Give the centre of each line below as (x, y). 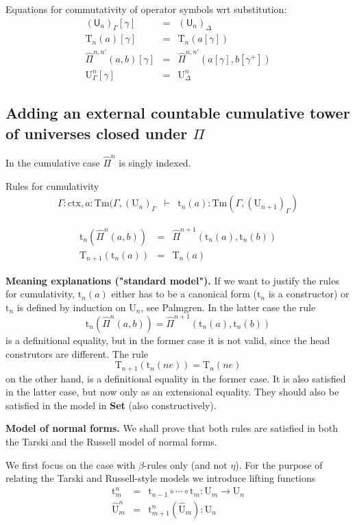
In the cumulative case (53, 163)
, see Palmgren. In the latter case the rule (228, 307)
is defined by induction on (71, 307)
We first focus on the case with (71, 464)
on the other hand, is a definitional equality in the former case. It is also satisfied (176, 378)
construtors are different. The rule (77, 353)
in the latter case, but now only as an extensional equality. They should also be (172, 392)
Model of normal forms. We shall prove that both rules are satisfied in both (172, 428)
